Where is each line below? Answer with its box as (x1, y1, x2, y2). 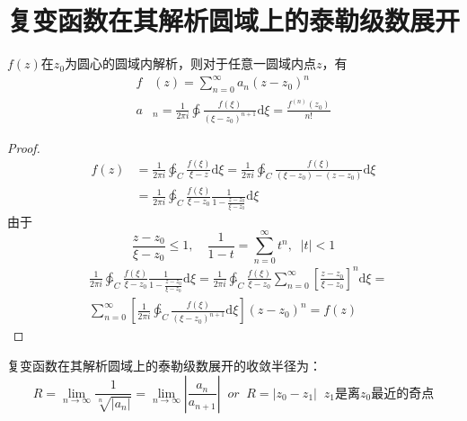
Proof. (7, 138, 40, 157)
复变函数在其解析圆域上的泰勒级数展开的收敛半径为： (7, 355, 322, 374)
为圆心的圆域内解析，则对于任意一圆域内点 (65, 54, 317, 73)
